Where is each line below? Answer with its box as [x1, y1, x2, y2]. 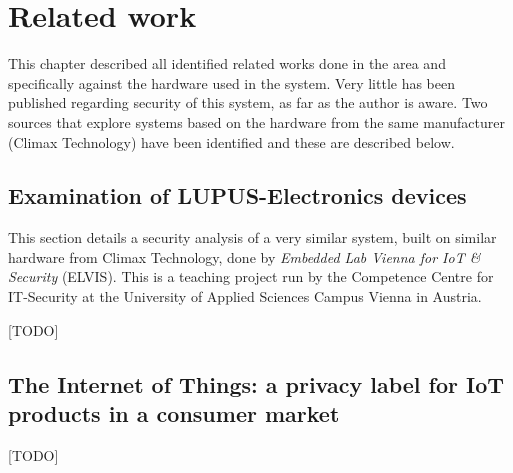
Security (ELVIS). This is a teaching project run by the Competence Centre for [8, 266, 494, 287]
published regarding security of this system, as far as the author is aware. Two [8, 92, 488, 113]
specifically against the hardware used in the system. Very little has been [8, 72, 456, 93]
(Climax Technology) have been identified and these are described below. [8, 131, 455, 152]
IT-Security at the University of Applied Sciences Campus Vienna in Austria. [8, 286, 482, 307]
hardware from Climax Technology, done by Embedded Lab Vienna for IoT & [8, 246, 481, 267]
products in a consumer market [8, 398, 340, 429]
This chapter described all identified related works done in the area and [8, 53, 446, 74]
